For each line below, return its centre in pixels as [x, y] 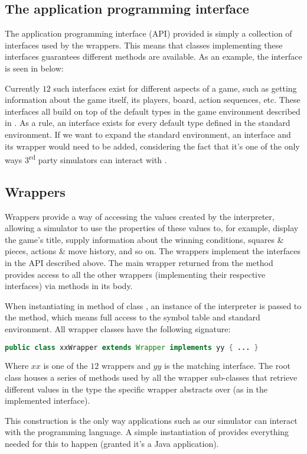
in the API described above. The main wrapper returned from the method [139, 262]
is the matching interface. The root [228, 366]
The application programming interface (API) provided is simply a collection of [148, 33]
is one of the [66, 366]
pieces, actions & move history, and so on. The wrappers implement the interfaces [153, 251]
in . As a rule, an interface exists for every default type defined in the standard [148, 123]
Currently [22, 88]
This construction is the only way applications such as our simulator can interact [151, 420]
